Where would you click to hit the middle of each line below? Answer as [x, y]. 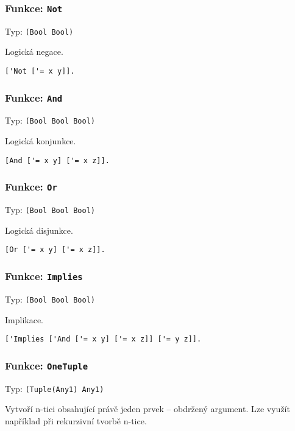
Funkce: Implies [44, 275]
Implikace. [24, 319]
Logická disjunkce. [39, 230]
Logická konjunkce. [41, 141]
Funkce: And [34, 97]
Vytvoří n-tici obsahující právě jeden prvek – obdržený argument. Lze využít [147, 409]
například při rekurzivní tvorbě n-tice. [76, 420]
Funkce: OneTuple [47, 365]
